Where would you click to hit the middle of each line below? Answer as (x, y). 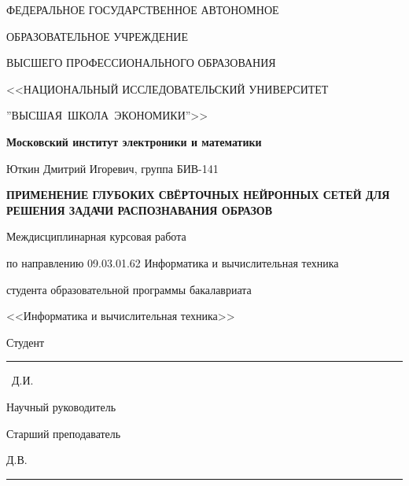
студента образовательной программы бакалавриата (129, 289)
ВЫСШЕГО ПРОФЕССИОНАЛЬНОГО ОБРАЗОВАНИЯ (141, 63)
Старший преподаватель (64, 433)
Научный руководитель (61, 406)
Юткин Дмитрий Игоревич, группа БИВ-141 (112, 168)
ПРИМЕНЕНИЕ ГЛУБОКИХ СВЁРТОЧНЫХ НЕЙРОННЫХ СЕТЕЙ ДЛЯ (198, 195)
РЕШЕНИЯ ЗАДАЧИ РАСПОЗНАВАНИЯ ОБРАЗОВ (140, 210)
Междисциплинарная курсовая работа (96, 236)
